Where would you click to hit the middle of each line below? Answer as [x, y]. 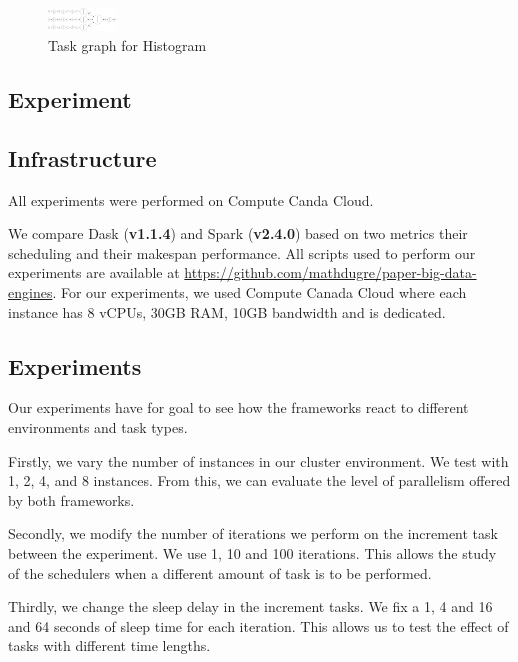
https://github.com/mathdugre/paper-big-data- [330, 272]
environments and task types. [98, 426]
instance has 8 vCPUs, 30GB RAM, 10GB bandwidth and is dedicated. [227, 311]
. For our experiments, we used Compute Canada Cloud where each [259, 291]
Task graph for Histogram [127, 45]
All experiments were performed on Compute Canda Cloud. [191, 199]
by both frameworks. [71, 499]
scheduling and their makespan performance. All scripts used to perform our [242, 252]
